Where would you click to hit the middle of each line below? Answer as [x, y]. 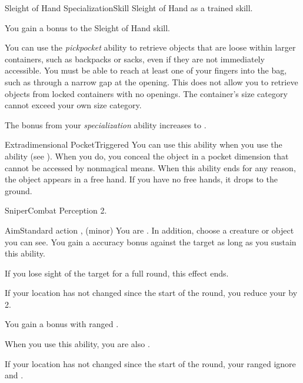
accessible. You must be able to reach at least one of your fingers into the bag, [146, 70]
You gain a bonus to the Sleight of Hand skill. [87, 27]
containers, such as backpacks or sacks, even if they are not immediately [135, 59]
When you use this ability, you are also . [77, 344]
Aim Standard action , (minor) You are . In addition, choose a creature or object [149, 230]
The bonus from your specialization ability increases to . [106, 124]
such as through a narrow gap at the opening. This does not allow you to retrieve [151, 81]
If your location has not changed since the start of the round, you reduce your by [151, 293]
